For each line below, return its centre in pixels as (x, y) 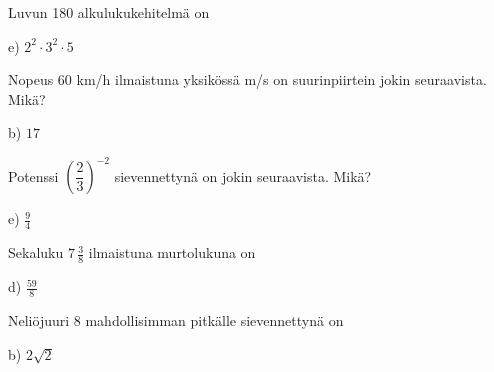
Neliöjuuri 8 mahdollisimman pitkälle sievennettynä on (176, 319)
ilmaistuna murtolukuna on (172, 252)
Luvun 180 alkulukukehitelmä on (109, 12)
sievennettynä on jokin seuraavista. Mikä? (243, 175)
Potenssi (33, 175)
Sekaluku (36, 252)
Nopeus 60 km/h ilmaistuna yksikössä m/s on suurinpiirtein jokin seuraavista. (247, 79)
